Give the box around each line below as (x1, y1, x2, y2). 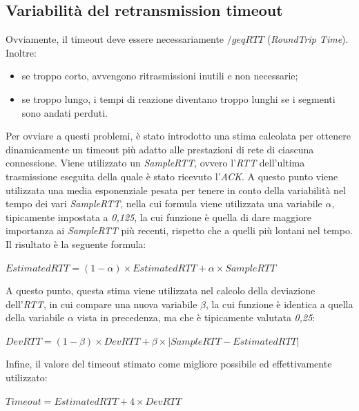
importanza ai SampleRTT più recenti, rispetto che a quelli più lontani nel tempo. (6, 223, 353, 238)
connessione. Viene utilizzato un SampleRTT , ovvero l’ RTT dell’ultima (6, 155, 305, 170)
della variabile (6, 310, 65, 325)
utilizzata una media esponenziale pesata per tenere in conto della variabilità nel (6, 182, 346, 197)
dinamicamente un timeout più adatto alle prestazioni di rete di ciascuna (6, 142, 314, 156)
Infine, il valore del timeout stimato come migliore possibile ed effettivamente (6, 356, 332, 371)
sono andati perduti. (21, 105, 108, 120)
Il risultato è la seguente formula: (6, 236, 146, 251)
